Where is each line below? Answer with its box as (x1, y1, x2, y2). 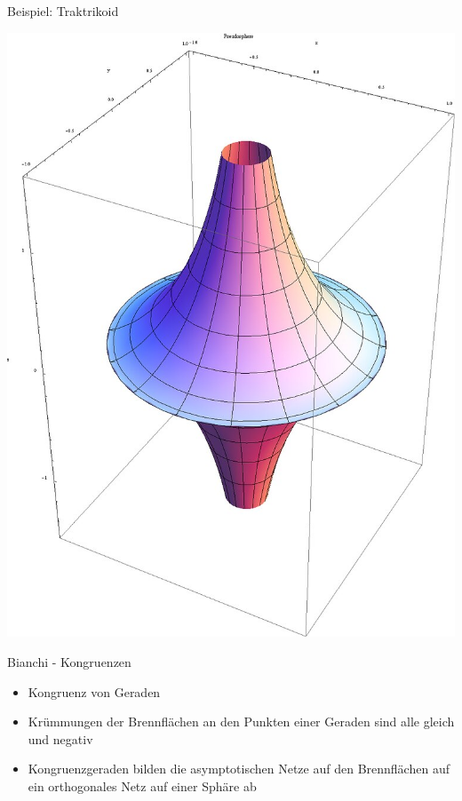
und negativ (28, 729, 93, 748)
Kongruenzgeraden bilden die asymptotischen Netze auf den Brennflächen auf (28, 759, 450, 778)
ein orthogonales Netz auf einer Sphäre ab (28, 777, 257, 796)
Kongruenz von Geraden (28, 682, 161, 701)
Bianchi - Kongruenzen (7, 653, 131, 671)
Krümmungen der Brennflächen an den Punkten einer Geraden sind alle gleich (28, 712, 455, 731)
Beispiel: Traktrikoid (7, 2, 119, 20)
